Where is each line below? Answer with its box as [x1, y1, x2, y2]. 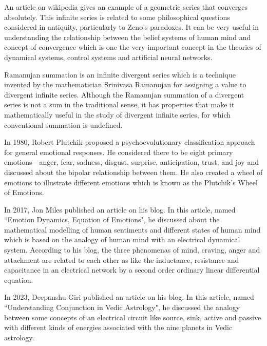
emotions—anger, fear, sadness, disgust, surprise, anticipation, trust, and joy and [4, 157, 259, 167]
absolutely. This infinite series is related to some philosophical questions [4, 11, 230, 22]
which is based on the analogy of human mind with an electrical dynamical [4, 234, 240, 245]
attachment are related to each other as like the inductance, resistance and [4, 254, 239, 265]
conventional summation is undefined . [4, 119, 123, 130]
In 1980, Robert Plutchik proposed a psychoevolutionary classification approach [4, 137, 255, 147]
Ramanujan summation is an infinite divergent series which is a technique [4, 69, 236, 80]
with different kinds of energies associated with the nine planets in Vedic [4, 322, 233, 333]
